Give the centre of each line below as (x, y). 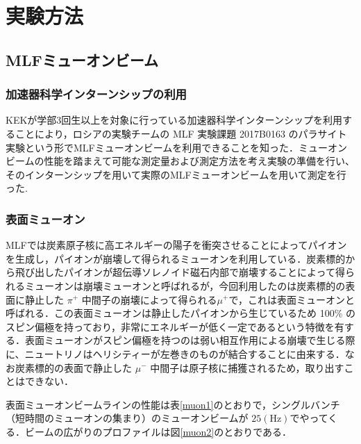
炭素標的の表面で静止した (73, 367)
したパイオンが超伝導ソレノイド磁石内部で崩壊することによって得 (194, 272)
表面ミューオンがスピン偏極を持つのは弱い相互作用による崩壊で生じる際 (190, 340)
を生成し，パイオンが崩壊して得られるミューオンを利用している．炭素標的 (176, 258)
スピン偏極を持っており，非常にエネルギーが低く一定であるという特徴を (170, 326)
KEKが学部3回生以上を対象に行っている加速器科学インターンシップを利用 (174, 120)
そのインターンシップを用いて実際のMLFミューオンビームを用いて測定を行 (176, 174)
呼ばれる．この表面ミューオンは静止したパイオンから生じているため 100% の (180, 313)
